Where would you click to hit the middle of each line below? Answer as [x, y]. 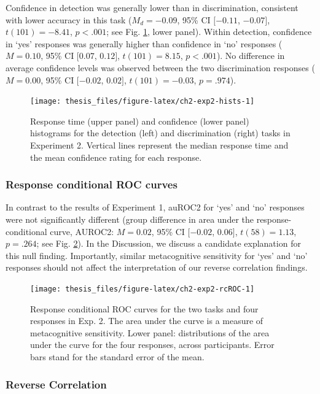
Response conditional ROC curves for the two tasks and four [144, 308]
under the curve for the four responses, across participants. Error [152, 345]
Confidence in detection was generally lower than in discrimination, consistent [152, 7]
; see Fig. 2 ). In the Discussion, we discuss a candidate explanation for [169, 243]
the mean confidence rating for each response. [116, 157]
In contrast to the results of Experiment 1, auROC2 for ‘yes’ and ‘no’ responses [155, 207]
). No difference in [251, 56]
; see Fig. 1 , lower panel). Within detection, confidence [209, 32]
